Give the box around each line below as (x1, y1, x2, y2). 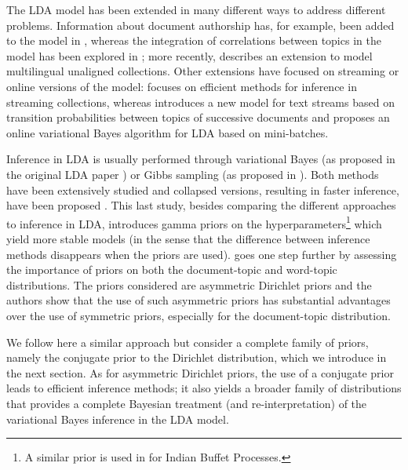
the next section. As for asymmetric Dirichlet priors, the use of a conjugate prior (6, 364, 394, 381)
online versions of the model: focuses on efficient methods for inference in (6, 78, 357, 94)
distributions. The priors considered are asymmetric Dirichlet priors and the (6, 276, 372, 293)
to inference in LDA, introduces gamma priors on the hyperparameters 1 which (6, 213, 382, 231)
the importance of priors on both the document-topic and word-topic (6, 261, 337, 278)
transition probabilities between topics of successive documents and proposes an (6, 109, 390, 126)
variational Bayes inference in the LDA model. (6, 410, 229, 427)
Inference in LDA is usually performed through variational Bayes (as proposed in (6, 151, 395, 167)
